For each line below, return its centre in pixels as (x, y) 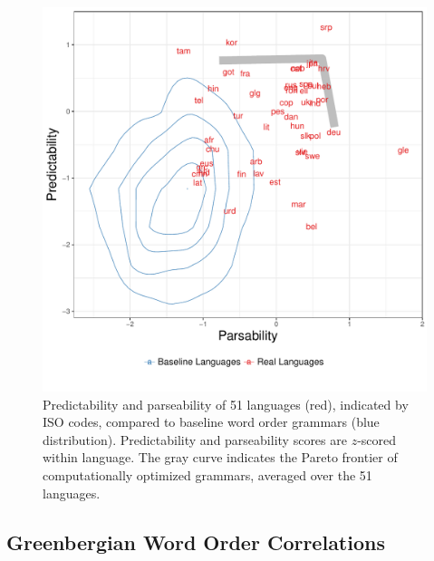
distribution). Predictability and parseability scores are (195, 439)
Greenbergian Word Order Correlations (196, 542)
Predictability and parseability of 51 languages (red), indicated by (226, 404)
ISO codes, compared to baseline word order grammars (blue (211, 422)
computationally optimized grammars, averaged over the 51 (207, 474)
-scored (377, 439)
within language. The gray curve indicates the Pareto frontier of (220, 457)
